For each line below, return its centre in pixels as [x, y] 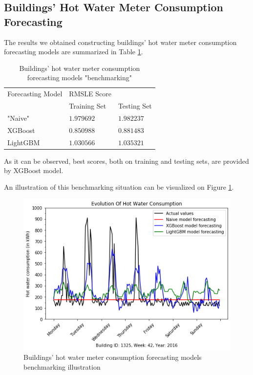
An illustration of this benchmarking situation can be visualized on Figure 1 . [119, 187]
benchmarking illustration [62, 366]
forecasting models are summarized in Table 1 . [74, 52]
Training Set [88, 106]
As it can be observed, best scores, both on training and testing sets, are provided [126, 161]
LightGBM [24, 142]
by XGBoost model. [34, 170]
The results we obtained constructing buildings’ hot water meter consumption [120, 42]
